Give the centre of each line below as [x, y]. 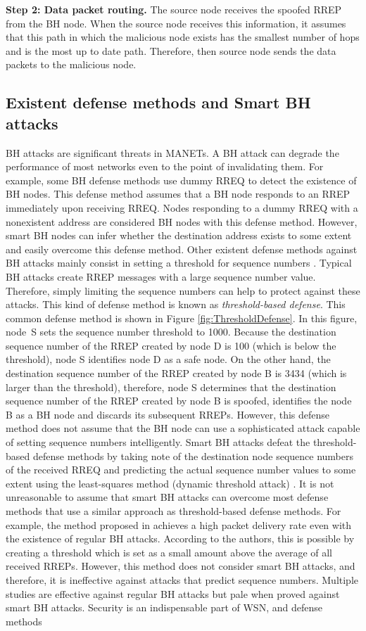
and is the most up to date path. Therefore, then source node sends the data [171, 50]
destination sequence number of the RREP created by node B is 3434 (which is [176, 373]
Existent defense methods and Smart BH [158, 102]
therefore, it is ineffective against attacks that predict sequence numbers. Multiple [182, 579]
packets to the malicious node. [71, 64]
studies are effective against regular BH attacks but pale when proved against [173, 593]
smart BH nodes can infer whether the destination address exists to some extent [179, 235]
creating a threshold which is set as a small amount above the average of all [169, 552]
